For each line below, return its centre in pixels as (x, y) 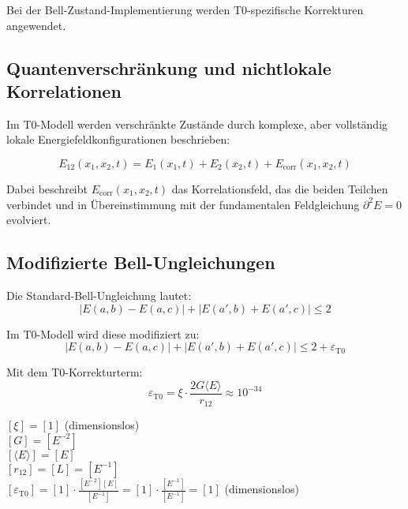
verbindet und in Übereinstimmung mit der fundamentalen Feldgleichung (183, 204)
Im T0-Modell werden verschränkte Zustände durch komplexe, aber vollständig (197, 124)
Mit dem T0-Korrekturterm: (75, 372)
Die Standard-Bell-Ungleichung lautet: (99, 295)
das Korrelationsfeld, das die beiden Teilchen (280, 188)
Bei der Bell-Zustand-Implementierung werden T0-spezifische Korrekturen (185, 9)
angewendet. (36, 25)
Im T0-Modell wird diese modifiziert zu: (103, 333)
